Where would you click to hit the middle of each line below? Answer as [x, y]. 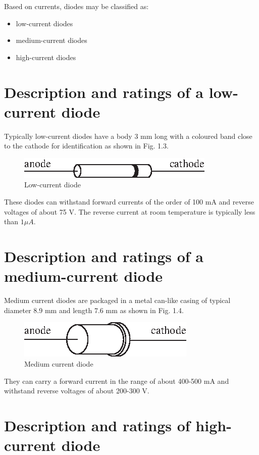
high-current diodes [46, 57]
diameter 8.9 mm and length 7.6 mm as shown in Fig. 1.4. [94, 310]
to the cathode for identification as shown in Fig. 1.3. [86, 146]
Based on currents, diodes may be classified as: [76, 6]
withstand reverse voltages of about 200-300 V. [77, 391]
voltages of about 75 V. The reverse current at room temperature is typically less [130, 211]
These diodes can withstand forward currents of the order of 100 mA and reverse [129, 202]
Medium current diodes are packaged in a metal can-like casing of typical [117, 300]
